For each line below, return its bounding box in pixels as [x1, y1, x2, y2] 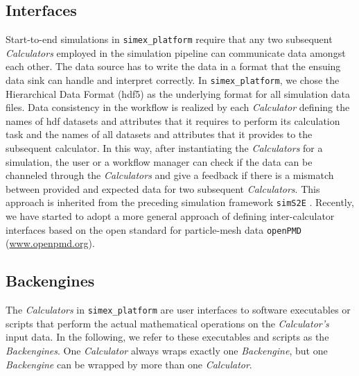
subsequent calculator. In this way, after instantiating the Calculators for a [6, 141, 323, 155]
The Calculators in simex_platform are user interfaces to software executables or [6, 302, 351, 317]
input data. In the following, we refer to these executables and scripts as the [6, 330, 329, 344]
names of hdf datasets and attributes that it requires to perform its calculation [6, 113, 340, 128]
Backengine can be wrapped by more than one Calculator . [6, 357, 252, 371]
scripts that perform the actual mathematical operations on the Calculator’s [6, 316, 329, 330]
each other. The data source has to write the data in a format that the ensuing [6, 59, 341, 74]
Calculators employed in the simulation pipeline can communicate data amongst [6, 45, 346, 60]
